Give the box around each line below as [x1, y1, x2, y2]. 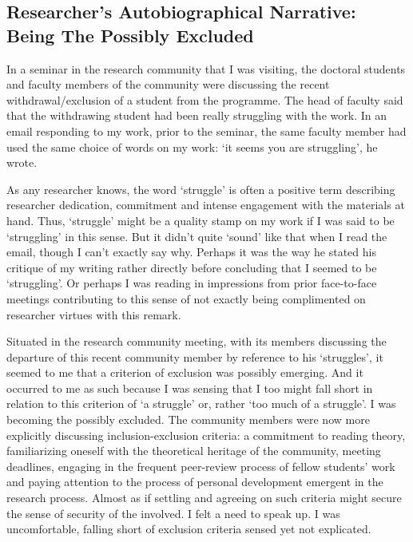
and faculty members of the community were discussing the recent [6, 76, 330, 93]
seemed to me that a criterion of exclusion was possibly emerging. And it [6, 364, 363, 381]
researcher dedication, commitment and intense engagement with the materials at [6, 196, 405, 213]
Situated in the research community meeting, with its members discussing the [6, 333, 387, 350]
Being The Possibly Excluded [6, 22, 254, 47]
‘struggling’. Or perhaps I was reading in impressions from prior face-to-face [6, 275, 377, 291]
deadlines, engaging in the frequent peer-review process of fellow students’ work [6, 457, 395, 474]
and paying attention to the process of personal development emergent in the [6, 473, 383, 490]
